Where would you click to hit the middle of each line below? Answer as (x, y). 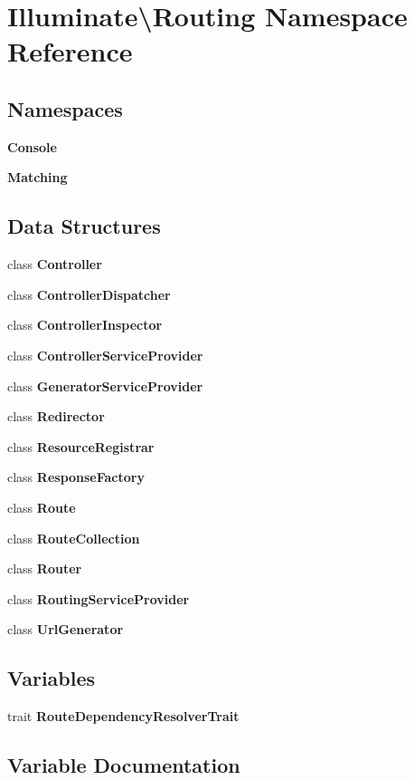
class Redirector (56, 416)
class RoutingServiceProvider (99, 598)
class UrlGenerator (66, 629)
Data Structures (84, 226)
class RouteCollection (74, 538)
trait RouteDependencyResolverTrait (123, 716)
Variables (52, 678)
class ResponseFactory (76, 477)
